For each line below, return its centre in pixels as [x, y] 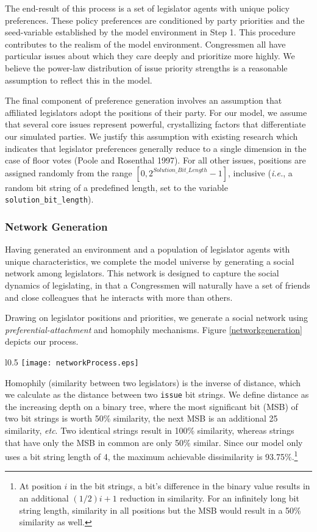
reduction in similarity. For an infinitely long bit [209, 498]
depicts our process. [42, 341]
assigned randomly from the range [69, 172]
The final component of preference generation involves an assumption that [144, 100]
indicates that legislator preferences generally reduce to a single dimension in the [156, 148]
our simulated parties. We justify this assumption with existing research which [151, 136]
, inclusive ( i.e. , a [260, 172]
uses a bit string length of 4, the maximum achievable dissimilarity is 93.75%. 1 [151, 455]
